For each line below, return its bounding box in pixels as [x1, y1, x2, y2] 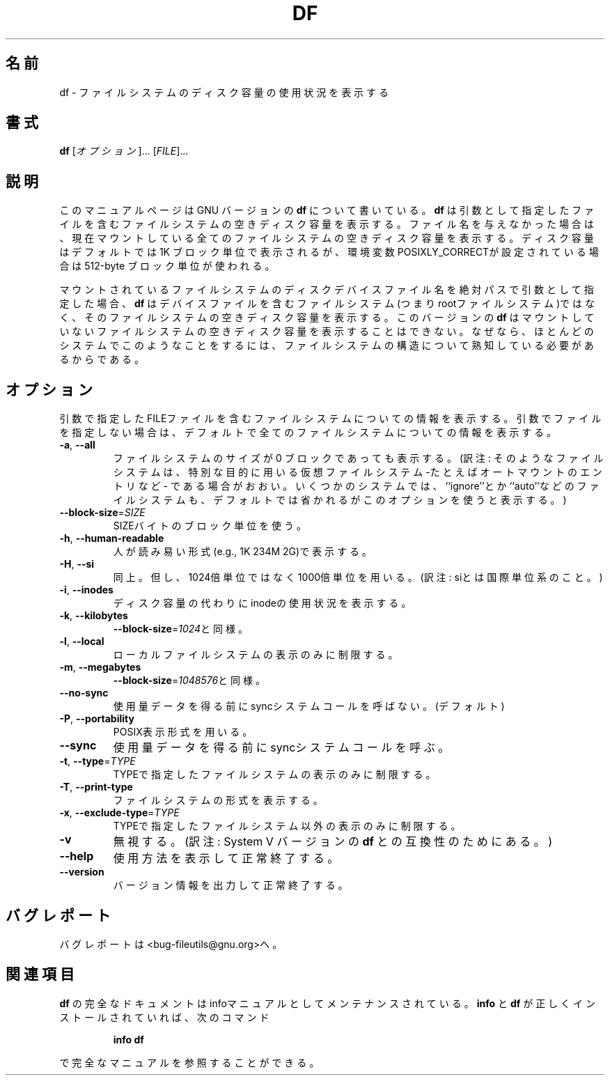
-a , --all [59, 439, 95, 451]
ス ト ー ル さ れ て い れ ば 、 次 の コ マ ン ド [59, 1011, 269, 1023]
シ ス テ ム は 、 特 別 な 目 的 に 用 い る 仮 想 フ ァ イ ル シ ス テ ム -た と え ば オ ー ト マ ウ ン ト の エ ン [113, 466, 602, 479]
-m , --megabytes [59, 661, 141, 674]
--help [59, 849, 94, 864]
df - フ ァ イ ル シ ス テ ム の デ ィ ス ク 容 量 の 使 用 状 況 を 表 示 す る [59, 86, 389, 98]
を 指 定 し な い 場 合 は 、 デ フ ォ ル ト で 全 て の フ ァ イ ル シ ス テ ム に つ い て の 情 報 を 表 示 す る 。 [59, 426, 556, 439]
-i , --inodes [59, 584, 114, 596]
